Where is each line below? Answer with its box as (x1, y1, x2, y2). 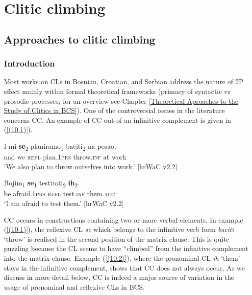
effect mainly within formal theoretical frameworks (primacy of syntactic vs (4, 86, 231, 96)
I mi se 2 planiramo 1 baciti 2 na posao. (4, 140, 116, 152)
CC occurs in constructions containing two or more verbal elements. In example (4, 214, 243, 225)
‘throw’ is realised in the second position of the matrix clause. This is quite (4, 233, 229, 244)
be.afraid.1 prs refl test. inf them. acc (4, 188, 115, 199)
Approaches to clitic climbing (4, 31, 155, 46)
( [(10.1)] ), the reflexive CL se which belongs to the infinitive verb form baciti (4, 224, 234, 234)
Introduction (4, 57, 55, 69)
